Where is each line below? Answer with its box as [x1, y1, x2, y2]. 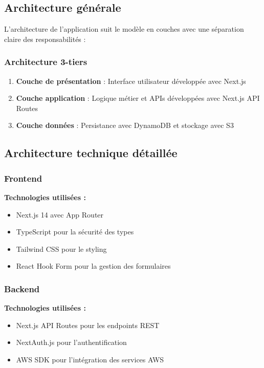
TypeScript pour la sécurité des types [16, 226, 134, 237]
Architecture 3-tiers [4, 55, 87, 68]
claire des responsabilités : [4, 33, 86, 44]
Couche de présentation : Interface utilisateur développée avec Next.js [16, 75, 246, 86]
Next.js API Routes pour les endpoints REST [16, 319, 160, 330]
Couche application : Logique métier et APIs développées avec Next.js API [16, 93, 260, 103]
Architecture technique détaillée [4, 145, 178, 161]
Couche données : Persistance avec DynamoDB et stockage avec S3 [16, 120, 234, 131]
